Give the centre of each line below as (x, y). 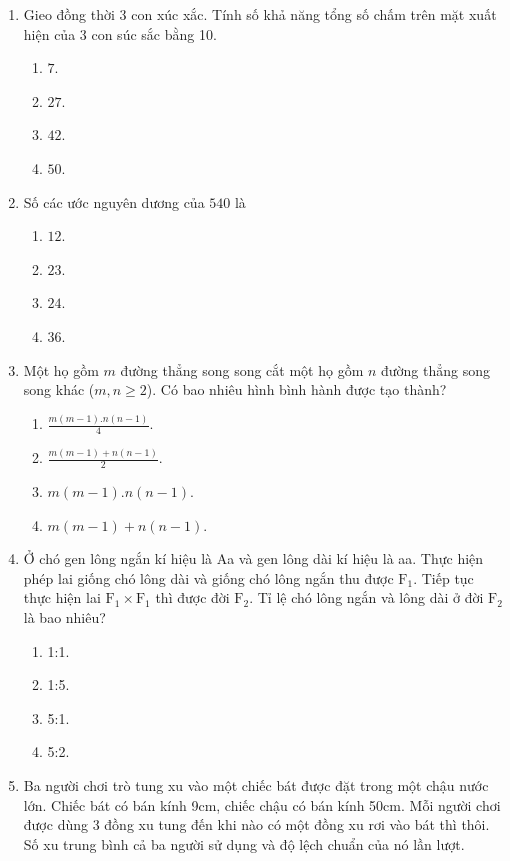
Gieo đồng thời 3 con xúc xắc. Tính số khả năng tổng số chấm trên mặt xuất (260, 14)
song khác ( (59, 389)
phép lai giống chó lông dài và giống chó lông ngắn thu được (208, 577)
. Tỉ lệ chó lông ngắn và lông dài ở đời (366, 597)
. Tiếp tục (443, 577)
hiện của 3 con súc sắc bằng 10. (120, 33)
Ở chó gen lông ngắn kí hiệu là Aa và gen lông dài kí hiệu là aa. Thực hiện (253, 558)
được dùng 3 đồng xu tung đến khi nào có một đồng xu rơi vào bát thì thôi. (256, 824)
